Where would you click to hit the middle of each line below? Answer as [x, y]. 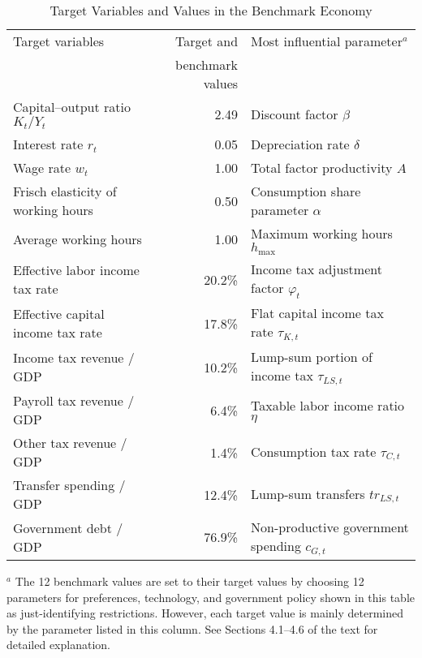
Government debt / [68, 527]
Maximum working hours [322, 233]
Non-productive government [330, 527]
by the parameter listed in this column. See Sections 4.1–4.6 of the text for [192, 628]
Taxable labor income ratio [328, 405]
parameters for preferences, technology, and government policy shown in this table [211, 597]
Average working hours [78, 239]
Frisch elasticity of [65, 191]
